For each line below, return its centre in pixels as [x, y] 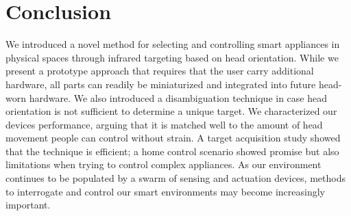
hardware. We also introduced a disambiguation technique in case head [178, 97]
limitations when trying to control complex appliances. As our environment [164, 164]
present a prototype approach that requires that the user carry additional [160, 71]
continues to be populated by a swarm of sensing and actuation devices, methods [175, 178]
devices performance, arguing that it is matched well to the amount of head [164, 124]
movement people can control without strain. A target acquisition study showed [173, 138]
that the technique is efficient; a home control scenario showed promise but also [172, 151]
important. [28, 205]
